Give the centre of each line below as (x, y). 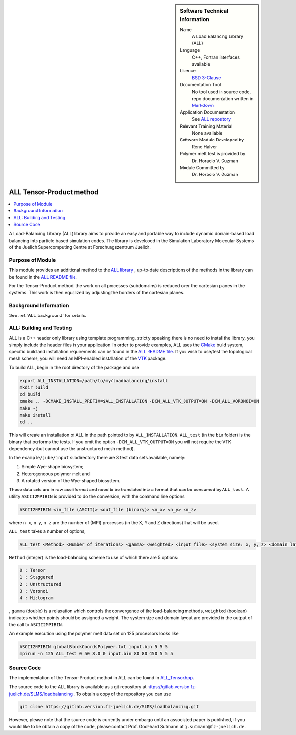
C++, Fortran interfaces (216, 57)
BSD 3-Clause (206, 78)
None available (207, 133)
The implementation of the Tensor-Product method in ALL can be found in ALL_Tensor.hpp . (102, 677)
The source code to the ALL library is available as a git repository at (78, 687)
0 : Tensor (33, 570)
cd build (30, 395)
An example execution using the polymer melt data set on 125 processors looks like (94, 633)
